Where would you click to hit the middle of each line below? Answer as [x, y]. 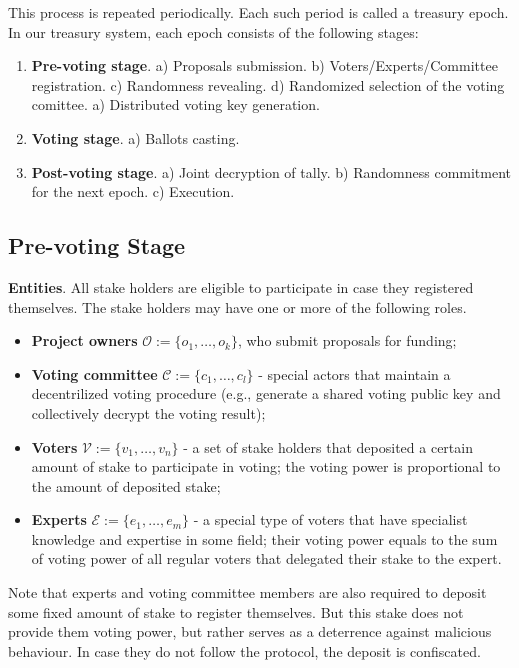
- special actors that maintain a [354, 373]
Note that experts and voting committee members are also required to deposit [247, 592]
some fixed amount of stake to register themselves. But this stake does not [236, 611]
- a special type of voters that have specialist [330, 519]
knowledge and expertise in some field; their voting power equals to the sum [264, 538]
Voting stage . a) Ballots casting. [135, 137]
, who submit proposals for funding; [347, 340]
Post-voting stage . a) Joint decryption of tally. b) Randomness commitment [271, 171]
